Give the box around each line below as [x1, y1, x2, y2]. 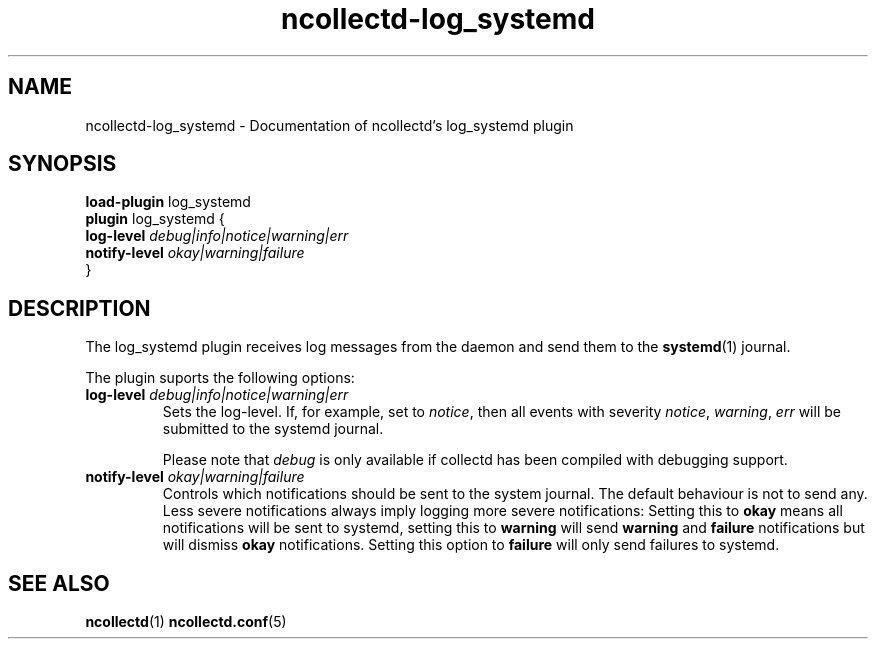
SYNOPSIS [8, 151, 117, 177]
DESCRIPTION [8, 295, 151, 321]
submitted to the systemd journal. [162, 420, 384, 438]
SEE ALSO [8, 570, 110, 596]
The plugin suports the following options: [85, 369, 355, 387]
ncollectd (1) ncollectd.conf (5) [85, 613, 287, 631]
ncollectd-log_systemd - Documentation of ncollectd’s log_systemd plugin [85, 116, 574, 134]
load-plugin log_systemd [85, 193, 251, 211]
